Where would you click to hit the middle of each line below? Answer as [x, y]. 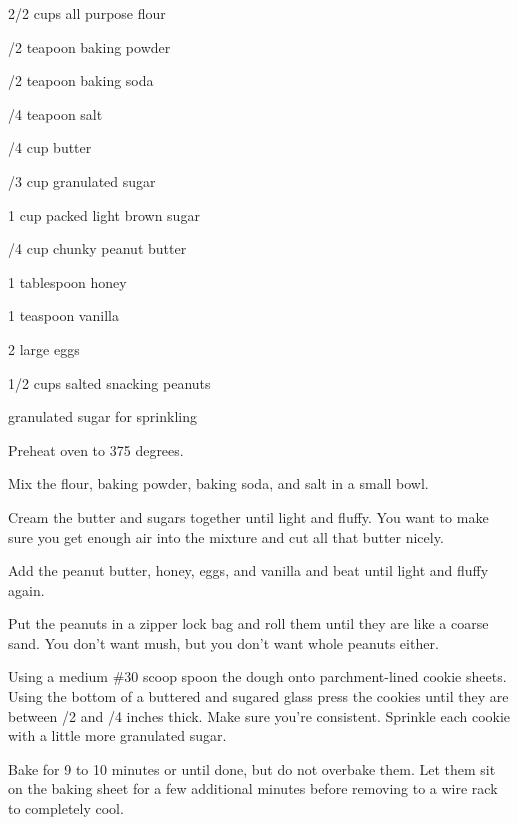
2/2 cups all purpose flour [87, 13]
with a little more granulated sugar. [117, 735]
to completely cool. [66, 808]
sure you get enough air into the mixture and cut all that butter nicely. [226, 536]
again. [26, 589]
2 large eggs [44, 348]
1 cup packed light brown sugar [104, 214]
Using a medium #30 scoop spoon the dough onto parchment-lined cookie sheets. [257, 676]
